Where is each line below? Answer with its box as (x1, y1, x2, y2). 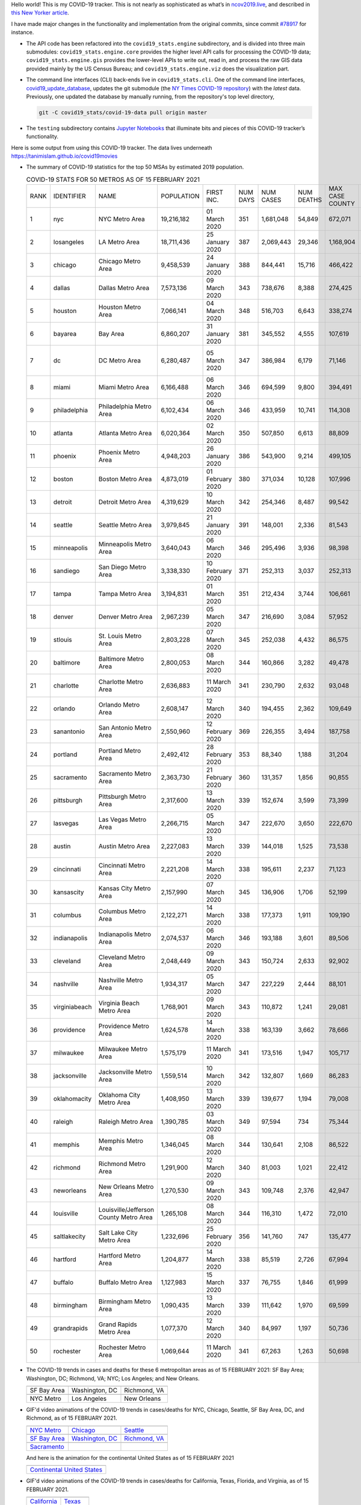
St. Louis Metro (98, 632, 142, 641)
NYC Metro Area (98, 215, 146, 223)
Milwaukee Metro (98, 1045, 147, 1053)
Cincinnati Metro (98, 861, 146, 870)
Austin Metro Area (98, 842, 150, 851)
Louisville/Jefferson (98, 1206, 155, 1214)
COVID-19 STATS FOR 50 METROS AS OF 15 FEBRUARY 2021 (26, 175, 200, 184)
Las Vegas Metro (98, 816, 147, 824)
